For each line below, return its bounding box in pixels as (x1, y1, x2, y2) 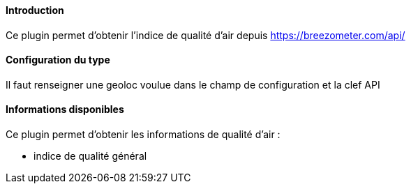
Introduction (6, 4, 64, 16)
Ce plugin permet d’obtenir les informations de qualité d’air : (6, 128, 281, 141)
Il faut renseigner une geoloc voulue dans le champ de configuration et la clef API (6, 78, 380, 91)
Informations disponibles (6, 103, 124, 116)
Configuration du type (6, 54, 110, 66)
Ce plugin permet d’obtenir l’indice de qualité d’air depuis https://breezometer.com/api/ (6, 29, 405, 41)
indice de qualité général (33, 150, 147, 162)
